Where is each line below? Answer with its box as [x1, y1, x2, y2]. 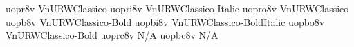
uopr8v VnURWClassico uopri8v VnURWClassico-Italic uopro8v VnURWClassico [6, 1, 349, 15]
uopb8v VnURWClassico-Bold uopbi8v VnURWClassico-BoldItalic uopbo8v [6, 14, 325, 29]
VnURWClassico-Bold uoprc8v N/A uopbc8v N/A [6, 28, 218, 42]
